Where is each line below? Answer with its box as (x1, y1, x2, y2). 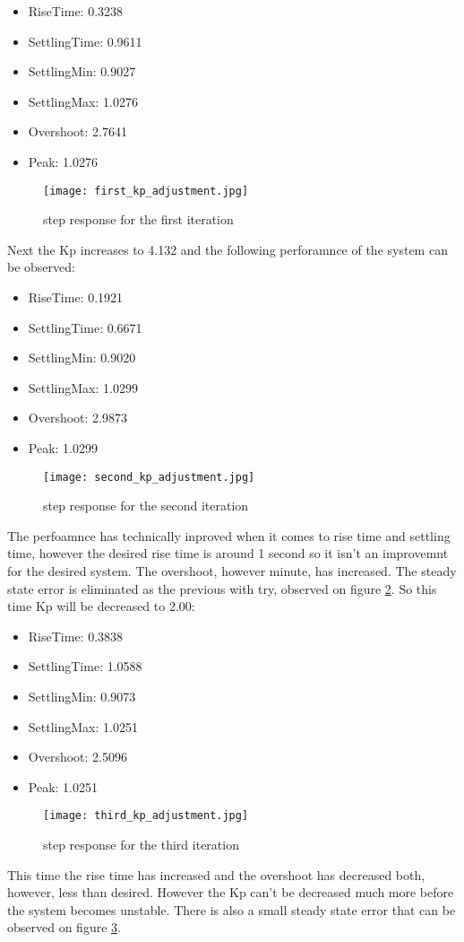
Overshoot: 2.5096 (28, 747, 127, 766)
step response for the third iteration (43, 835, 239, 853)
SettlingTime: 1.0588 (28, 657, 142, 676)
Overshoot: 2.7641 (28, 122, 127, 141)
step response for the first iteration (43, 210, 234, 229)
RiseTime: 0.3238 (28, 2, 124, 20)
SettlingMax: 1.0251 (28, 717, 138, 736)
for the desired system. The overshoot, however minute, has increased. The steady (7, 562, 457, 580)
